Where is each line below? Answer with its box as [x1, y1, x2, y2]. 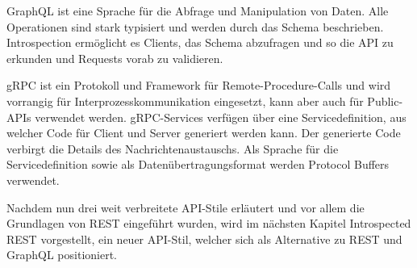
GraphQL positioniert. [6, 246, 117, 263]
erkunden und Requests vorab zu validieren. [6, 49, 223, 66]
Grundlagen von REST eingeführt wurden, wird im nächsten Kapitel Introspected [6, 215, 411, 232]
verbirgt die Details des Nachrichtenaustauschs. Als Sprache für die [6, 140, 339, 157]
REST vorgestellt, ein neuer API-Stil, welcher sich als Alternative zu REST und [6, 230, 402, 247]
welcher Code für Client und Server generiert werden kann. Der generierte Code [6, 124, 401, 141]
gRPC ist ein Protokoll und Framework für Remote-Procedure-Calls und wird [6, 77, 391, 94]
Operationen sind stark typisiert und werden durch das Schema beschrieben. [6, 18, 384, 35]
